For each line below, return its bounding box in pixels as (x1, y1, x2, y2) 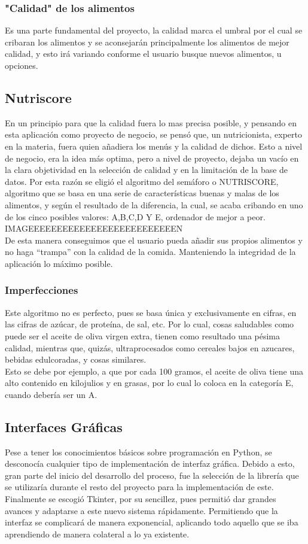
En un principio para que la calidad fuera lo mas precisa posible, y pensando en (5, 116, 297, 129)
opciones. (5, 59, 38, 71)
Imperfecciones (5, 282, 78, 297)
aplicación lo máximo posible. (5, 257, 113, 269)
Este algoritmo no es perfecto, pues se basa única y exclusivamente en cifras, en (5, 306, 297, 318)
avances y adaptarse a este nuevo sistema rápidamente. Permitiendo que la (5, 504, 278, 516)
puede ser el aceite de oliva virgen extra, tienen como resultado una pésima (5, 329, 280, 342)
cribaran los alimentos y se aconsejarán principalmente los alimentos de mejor (5, 35, 289, 48)
